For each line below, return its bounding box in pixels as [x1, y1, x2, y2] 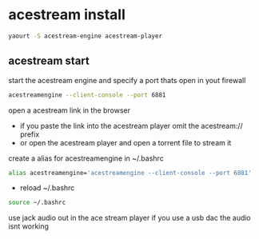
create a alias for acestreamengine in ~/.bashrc [8, 153, 164, 163]
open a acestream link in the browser [8, 106, 130, 115]
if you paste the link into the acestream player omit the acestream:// [19, 121, 244, 130]
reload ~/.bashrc [19, 183, 75, 193]
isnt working [8, 221, 50, 231]
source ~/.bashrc [8, 198, 66, 207]
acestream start [8, 54, 90, 68]
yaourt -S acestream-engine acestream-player [8, 32, 162, 40]
